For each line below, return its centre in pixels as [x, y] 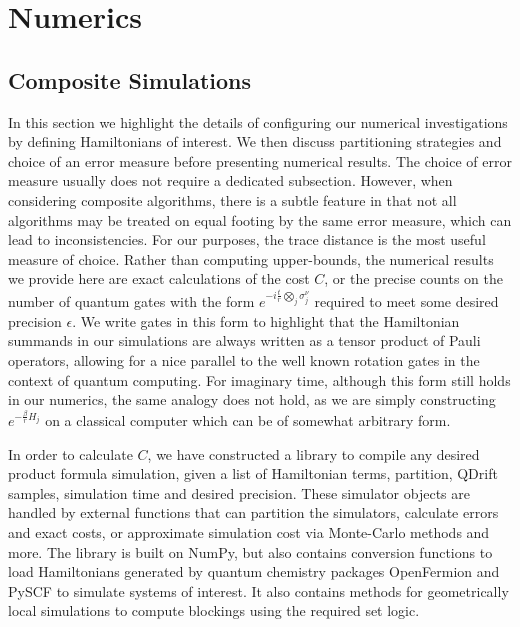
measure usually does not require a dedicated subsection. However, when [230, 180]
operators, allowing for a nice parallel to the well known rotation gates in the [244, 360]
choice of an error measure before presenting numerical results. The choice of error [260, 160]
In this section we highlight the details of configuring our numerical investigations [258, 121]
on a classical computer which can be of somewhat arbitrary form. [248, 419]
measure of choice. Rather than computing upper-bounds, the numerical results [251, 258]
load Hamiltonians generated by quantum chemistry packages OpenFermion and [254, 571]
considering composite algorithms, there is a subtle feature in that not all [232, 199]
